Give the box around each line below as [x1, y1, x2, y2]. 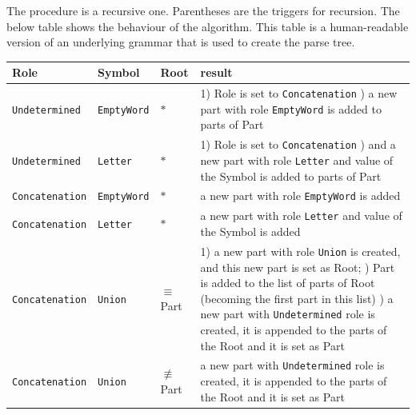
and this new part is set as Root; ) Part [200, 258, 395, 275]
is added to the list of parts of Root [200, 274, 375, 291]
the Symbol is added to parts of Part [200, 167, 382, 184]
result [200, 64, 233, 81]
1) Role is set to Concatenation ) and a [200, 136, 396, 153]
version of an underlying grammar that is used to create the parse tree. [6, 34, 355, 50]
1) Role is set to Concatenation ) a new [200, 85, 398, 102]
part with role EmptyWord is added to [200, 100, 382, 117]
